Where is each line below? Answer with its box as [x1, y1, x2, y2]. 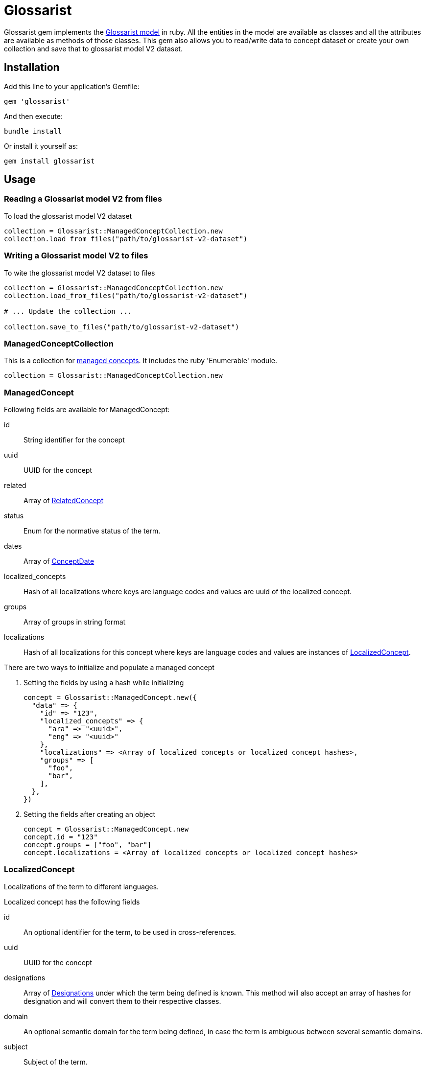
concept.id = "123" [24, 833, 98, 841]
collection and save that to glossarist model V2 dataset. [4, 44, 183, 53]
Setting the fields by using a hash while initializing [24, 678, 184, 687]
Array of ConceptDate [24, 557, 95, 566]
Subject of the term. [24, 1057, 88, 1066]
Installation [4, 61, 60, 74]
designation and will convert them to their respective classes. [24, 997, 221, 1005]
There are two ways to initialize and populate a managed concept [4, 663, 214, 672]
